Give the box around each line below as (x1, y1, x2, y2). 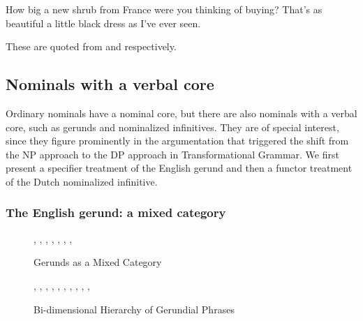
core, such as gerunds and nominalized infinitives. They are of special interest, (6, 119, 339, 134)
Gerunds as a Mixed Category (34, 255, 162, 269)
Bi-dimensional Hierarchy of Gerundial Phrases (34, 301, 235, 316)
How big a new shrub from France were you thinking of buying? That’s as (6, 2, 323, 16)
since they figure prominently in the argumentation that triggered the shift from (6, 133, 349, 148)
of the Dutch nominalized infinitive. (6, 174, 158, 188)
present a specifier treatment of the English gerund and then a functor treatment (6, 160, 353, 175)
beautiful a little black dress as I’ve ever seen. (6, 15, 201, 30)
